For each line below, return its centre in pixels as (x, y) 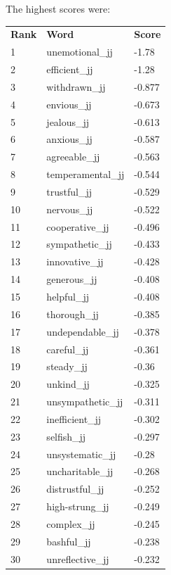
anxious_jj (69, 139)
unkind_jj (68, 384)
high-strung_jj (78, 506)
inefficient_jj (74, 418)
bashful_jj (69, 541)
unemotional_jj (80, 52)
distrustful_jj (75, 489)
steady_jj (67, 366)
